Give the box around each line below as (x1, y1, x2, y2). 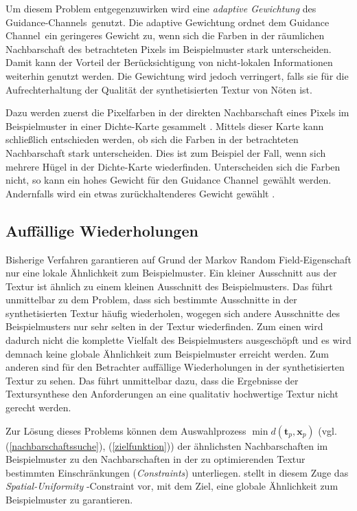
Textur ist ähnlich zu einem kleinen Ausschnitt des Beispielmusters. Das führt (5, 279, 333, 293)
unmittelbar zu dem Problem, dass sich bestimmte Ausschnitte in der (5, 292, 297, 307)
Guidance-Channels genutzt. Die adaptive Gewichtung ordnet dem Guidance (5, 14, 330, 29)
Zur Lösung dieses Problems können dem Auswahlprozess (5, 423, 246, 437)
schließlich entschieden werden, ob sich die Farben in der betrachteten (5, 132, 299, 146)
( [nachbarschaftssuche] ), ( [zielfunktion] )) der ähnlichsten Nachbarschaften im (5, 438, 328, 453)
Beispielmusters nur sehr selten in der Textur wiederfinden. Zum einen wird (5, 319, 323, 334)
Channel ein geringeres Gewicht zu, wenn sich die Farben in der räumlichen (5, 28, 325, 43)
